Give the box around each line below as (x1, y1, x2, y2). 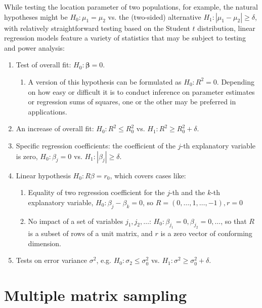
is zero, (16, 150, 38, 161)
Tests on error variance (16, 255, 88, 265)
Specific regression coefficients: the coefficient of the (16, 140, 176, 150)
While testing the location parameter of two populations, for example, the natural (4, 2, 258, 12)
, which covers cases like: (110, 170, 186, 180)
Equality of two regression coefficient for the (28, 187, 165, 198)
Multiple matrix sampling (4, 285, 187, 305)
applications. (28, 106, 67, 117)
